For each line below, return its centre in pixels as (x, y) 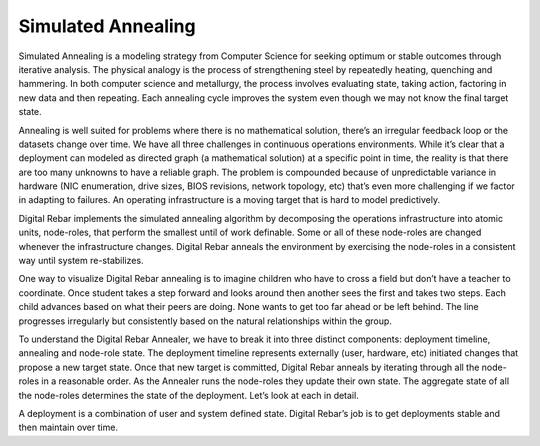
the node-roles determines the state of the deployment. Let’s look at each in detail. (188, 395)
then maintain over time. (68, 427)
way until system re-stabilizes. (81, 261)
